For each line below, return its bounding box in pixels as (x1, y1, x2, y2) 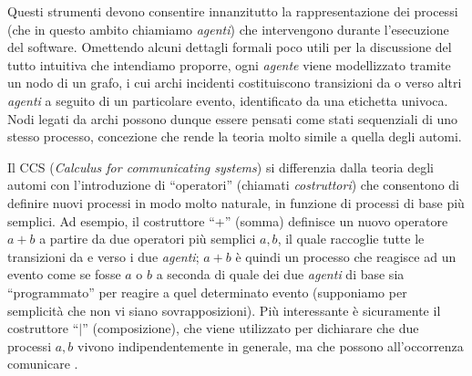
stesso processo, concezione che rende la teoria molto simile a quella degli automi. (7, 127, 462, 146)
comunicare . (7, 354, 78, 373)
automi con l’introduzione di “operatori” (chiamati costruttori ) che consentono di (7, 175, 460, 194)
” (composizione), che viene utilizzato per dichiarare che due (82, 319, 419, 338)
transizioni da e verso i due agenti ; (7, 246, 200, 266)
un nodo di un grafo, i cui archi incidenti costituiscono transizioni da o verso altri (7, 73, 462, 92)
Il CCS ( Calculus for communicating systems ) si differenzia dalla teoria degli (7, 157, 435, 176)
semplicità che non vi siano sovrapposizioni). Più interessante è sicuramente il (7, 300, 441, 319)
